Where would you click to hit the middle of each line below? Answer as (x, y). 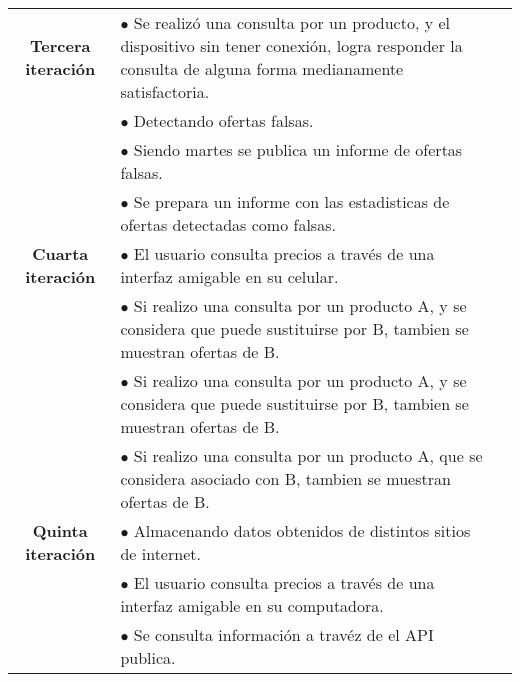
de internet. (160, 553)
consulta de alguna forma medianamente (262, 68)
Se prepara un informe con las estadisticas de (291, 201)
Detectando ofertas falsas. (223, 120)
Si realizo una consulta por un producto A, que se (308, 455)
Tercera (60, 45)
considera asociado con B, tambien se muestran (285, 478)
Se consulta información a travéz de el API (283, 634)
